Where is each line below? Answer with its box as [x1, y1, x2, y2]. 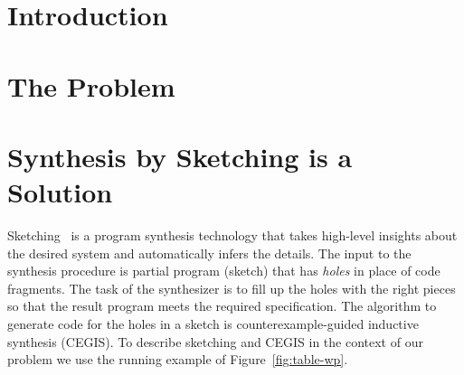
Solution [7, 173, 113, 211]
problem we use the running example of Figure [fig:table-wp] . [7, 350, 348, 369]
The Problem [7, 67, 175, 104]
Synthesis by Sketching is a [7, 137, 353, 174]
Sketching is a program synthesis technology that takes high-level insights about [7, 226, 458, 245]
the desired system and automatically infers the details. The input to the [7, 243, 412, 262]
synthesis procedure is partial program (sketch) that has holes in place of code [7, 261, 440, 280]
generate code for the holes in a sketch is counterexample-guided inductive [7, 314, 419, 333]
